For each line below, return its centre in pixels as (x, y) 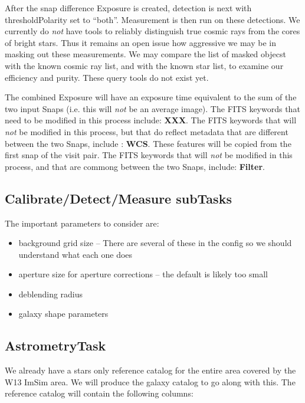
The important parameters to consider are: (82, 223)
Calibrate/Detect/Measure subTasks (118, 198)
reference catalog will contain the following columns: (99, 393)
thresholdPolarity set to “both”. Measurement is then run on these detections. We (152, 19)
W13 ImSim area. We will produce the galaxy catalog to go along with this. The (150, 381)
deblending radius (51, 294)
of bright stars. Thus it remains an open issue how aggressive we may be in (140, 42)
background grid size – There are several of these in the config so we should (155, 243)
